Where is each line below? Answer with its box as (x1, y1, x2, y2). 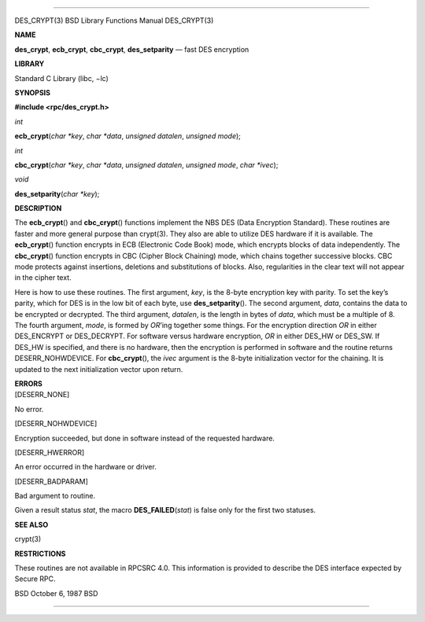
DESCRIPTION (14, 204, 62, 213)
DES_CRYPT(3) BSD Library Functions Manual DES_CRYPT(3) (14, 16, 214, 25)
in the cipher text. (14, 273, 72, 282)
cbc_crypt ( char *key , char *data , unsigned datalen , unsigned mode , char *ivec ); (14, 160, 279, 169)
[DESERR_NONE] (14, 390, 70, 399)
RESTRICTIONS (14, 549, 66, 558)
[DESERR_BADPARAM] (14, 477, 88, 486)
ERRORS (14, 378, 43, 388)
